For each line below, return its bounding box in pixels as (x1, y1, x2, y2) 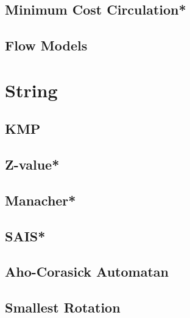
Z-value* (5, 155, 60, 174)
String (5, 77, 58, 102)
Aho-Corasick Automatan (5, 262, 169, 281)
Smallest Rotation (5, 298, 121, 317)
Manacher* (5, 190, 76, 209)
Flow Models (5, 36, 88, 55)
